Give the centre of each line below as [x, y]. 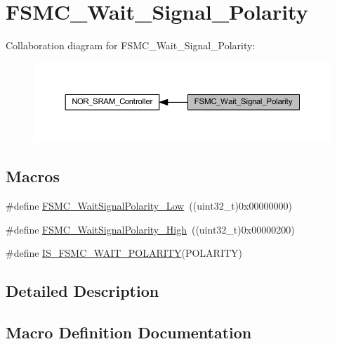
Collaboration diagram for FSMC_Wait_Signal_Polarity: [131, 45]
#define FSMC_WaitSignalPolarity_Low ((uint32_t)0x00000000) [149, 206]
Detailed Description [82, 291]
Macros [33, 176]
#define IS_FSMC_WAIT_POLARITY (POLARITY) [124, 253]
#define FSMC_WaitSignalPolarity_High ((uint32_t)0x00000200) [150, 229]
